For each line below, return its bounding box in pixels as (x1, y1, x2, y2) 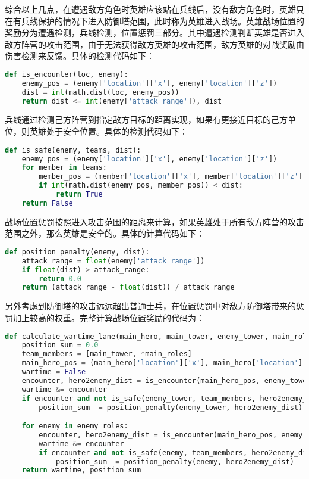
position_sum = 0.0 (21, 341, 99, 350)
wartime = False (21, 368, 86, 377)
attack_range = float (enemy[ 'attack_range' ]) (21, 256, 205, 265)
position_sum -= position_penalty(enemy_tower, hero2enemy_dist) (39, 403, 303, 412)
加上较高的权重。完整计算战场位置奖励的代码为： (12, 311, 204, 324)
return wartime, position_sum (21, 466, 141, 475)
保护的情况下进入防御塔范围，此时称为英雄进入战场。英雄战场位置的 (37, 14, 304, 27)
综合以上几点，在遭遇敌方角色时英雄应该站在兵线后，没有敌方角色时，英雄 (5, 3, 296, 15)
